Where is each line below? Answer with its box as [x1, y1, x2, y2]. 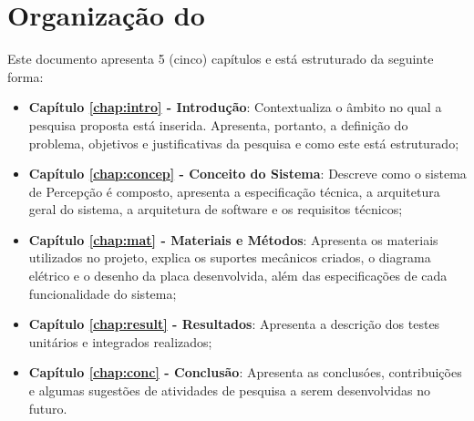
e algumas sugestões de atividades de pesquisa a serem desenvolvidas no [28, 381, 430, 400]
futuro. [28, 398, 67, 417]
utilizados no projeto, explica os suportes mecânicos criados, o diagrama [28, 248, 431, 267]
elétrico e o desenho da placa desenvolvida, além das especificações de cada [28, 266, 448, 285]
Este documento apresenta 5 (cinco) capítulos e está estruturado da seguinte [7, 49, 434, 68]
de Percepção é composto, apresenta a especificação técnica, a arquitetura [28, 181, 440, 200]
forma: [7, 67, 44, 86]
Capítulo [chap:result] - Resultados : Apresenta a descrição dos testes [28, 314, 440, 334]
